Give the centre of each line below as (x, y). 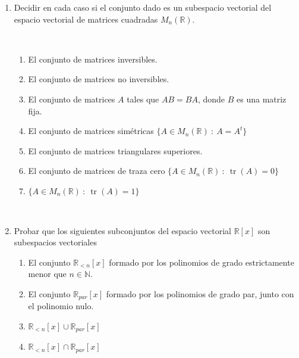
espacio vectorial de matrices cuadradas (86, 19)
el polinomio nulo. (61, 306)
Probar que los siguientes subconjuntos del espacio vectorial (122, 230)
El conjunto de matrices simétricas (91, 131)
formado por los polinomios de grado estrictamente (202, 262)
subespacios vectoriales (55, 242)
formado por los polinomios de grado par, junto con (200, 293)
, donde (211, 99)
